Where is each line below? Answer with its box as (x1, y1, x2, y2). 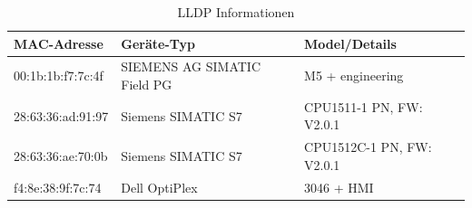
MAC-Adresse (14, 33, 103, 52)
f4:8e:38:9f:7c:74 (14, 177, 102, 196)
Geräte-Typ (121, 33, 195, 52)
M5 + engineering (304, 66, 404, 85)
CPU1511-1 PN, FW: (304, 97, 423, 116)
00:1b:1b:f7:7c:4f (14, 66, 103, 85)
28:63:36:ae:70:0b (14, 147, 108, 165)
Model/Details (304, 33, 397, 52)
